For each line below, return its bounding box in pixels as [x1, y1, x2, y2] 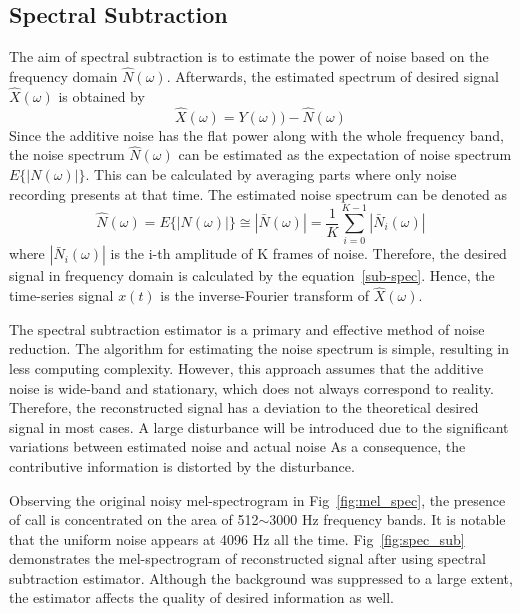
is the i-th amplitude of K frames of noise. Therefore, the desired [110, 243, 507, 264]
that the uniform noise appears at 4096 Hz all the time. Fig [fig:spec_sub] [9, 528, 465, 549]
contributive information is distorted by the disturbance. [9, 455, 355, 476]
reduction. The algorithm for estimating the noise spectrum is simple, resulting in [9, 338, 509, 359]
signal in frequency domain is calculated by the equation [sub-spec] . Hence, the [9, 265, 495, 286]
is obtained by [58, 85, 145, 106]
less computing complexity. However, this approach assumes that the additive [9, 357, 484, 378]
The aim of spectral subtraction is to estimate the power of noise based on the [9, 46, 489, 67]
